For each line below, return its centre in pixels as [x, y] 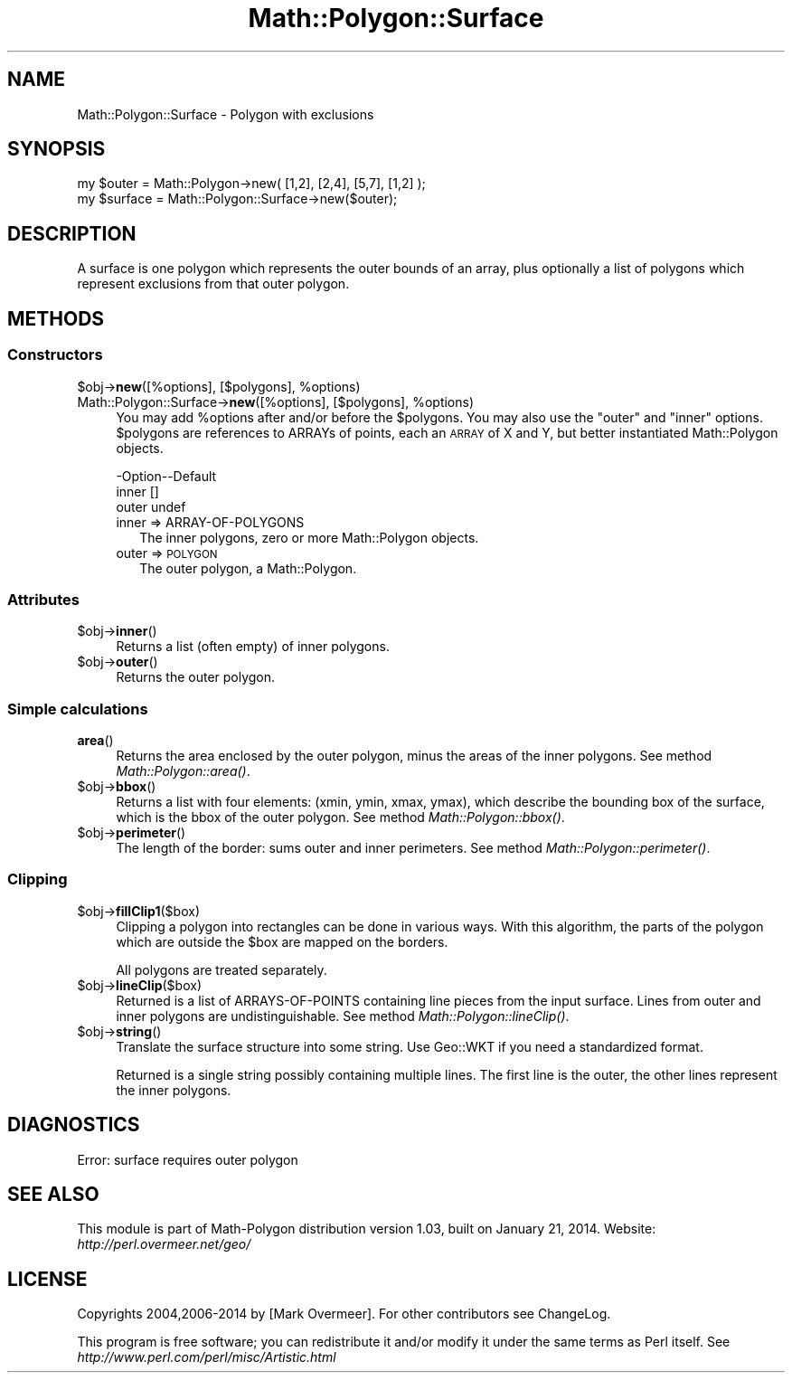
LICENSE [47, 1279]
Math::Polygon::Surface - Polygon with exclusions [226, 114]
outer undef [151, 506]
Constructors [55, 355]
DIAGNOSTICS [74, 1125]
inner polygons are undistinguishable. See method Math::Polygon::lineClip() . [343, 1016]
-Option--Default [166, 476]
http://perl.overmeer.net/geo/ [164, 1244]
